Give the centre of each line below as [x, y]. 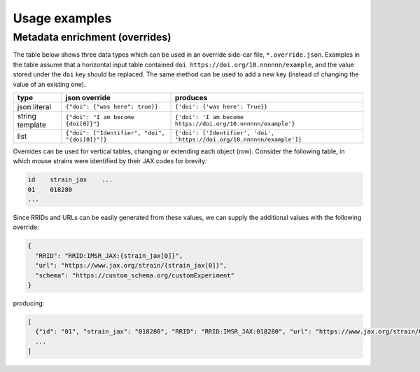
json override [88, 97]
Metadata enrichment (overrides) [92, 37]
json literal [34, 106]
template [32, 125]
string [27, 116]
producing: [29, 303]
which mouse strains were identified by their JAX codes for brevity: [110, 161]
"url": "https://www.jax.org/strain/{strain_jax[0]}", [131, 266]
